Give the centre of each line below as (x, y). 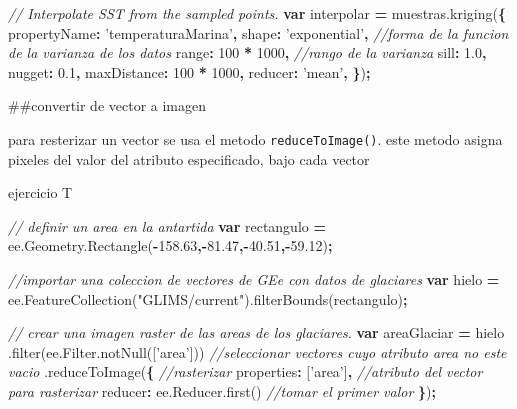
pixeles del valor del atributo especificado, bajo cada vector (189, 158)
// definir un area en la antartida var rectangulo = (167, 225)
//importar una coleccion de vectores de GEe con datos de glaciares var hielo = (254, 279)
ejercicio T (40, 192)
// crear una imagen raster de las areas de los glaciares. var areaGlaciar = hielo (256, 332)
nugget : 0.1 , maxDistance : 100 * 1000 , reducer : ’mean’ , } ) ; (189, 71)
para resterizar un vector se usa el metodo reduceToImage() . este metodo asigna (255, 138)
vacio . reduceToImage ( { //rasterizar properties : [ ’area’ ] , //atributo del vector (245, 371)
